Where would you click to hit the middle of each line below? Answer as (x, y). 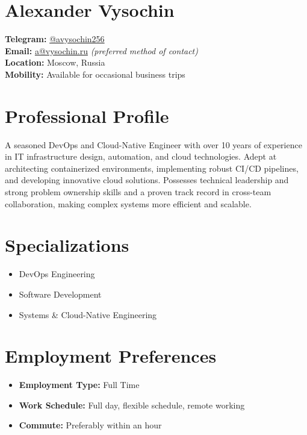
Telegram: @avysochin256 (55, 39)
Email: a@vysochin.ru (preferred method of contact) (101, 50)
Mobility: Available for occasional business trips (95, 74)
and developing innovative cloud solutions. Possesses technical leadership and (147, 180)
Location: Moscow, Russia (55, 62)
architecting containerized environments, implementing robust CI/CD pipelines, (152, 168)
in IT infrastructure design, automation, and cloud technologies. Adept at (141, 156)
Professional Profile (87, 115)
